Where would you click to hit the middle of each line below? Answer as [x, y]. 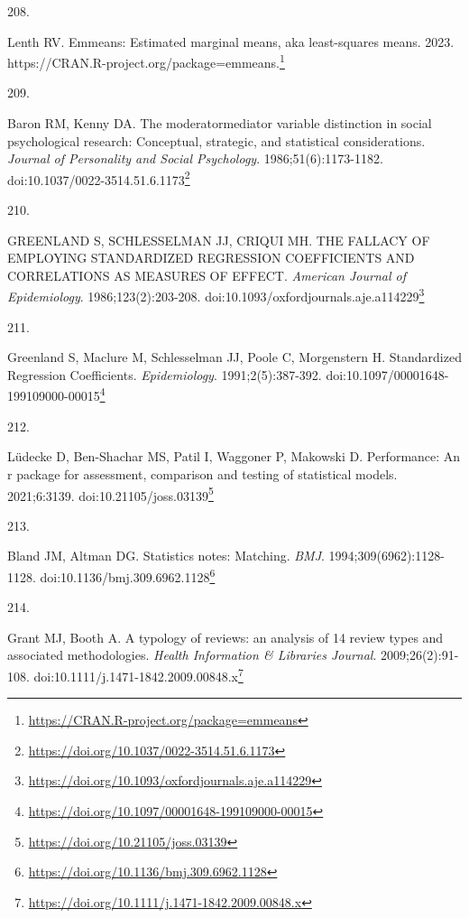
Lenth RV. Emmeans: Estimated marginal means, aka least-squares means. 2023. [231, 41]
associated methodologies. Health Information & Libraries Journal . [192, 655]
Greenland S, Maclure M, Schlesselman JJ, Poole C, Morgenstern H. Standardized [234, 357]
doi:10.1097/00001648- [387, 374]
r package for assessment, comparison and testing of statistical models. [202, 473]
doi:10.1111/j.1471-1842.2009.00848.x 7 [138, 674]
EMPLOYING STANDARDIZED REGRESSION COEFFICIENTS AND [211, 258]
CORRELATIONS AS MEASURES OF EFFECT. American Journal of [207, 275]
